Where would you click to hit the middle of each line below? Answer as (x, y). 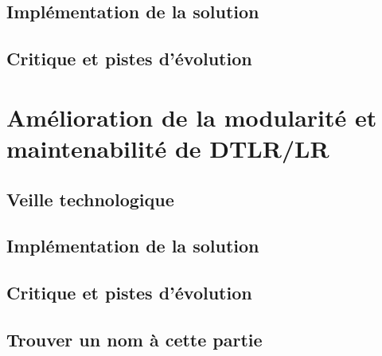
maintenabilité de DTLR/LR (168, 148)
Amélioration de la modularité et (192, 117)
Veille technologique (90, 199)
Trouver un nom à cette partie (134, 339)
